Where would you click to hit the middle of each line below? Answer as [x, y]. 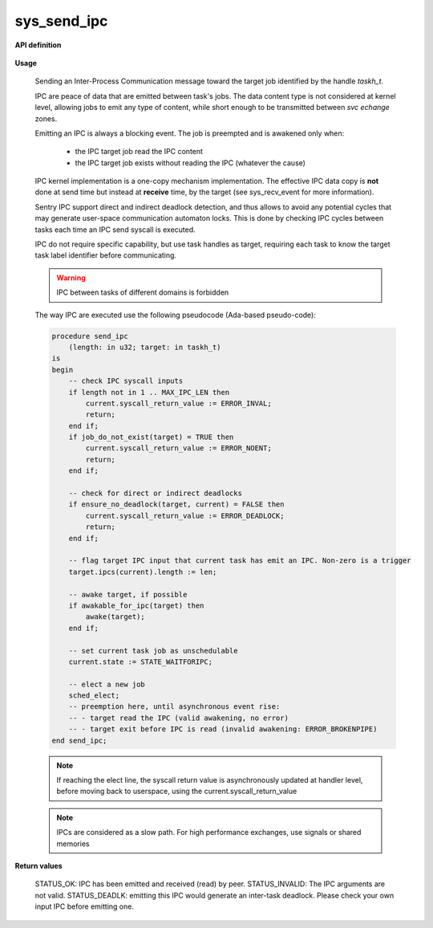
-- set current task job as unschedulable [153, 651]
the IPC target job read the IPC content [139, 152]
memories [73, 844]
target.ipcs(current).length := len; [143, 572]
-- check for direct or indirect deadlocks [155, 493]
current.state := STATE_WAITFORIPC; [140, 661]
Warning [71, 278]
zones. [46, 118]
